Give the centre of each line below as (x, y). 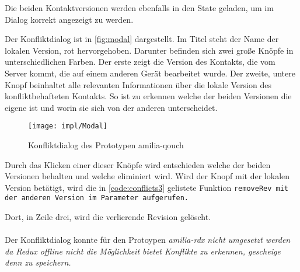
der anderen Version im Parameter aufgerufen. (97, 198)
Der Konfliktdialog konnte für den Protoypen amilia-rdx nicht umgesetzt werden (148, 240)
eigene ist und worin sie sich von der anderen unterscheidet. (111, 107)
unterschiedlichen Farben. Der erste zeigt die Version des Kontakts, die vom (140, 62)
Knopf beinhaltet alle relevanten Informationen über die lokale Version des (138, 84)
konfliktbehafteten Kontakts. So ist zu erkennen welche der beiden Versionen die (148, 96)
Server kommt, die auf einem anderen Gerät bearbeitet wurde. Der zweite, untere (150, 73)
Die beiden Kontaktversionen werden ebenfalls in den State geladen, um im (139, 8)
